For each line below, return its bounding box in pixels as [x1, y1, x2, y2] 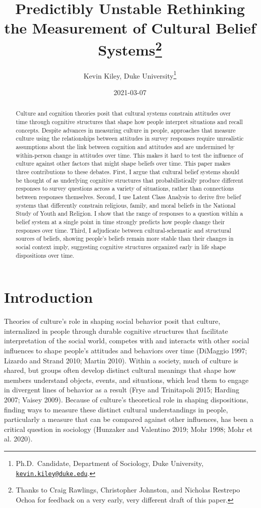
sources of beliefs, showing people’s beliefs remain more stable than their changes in [15, 234, 234, 243]
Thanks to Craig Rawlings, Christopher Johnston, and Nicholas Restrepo [15, 484, 240, 495]
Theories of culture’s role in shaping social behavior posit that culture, [4, 316, 220, 326]
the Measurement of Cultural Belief [4, 18, 256, 38]
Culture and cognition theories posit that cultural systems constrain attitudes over [15, 109, 231, 118]
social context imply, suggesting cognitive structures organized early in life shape [15, 242, 226, 251]
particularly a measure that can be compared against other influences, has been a [4, 414, 253, 424]
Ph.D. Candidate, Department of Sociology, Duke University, [15, 457, 203, 468]
